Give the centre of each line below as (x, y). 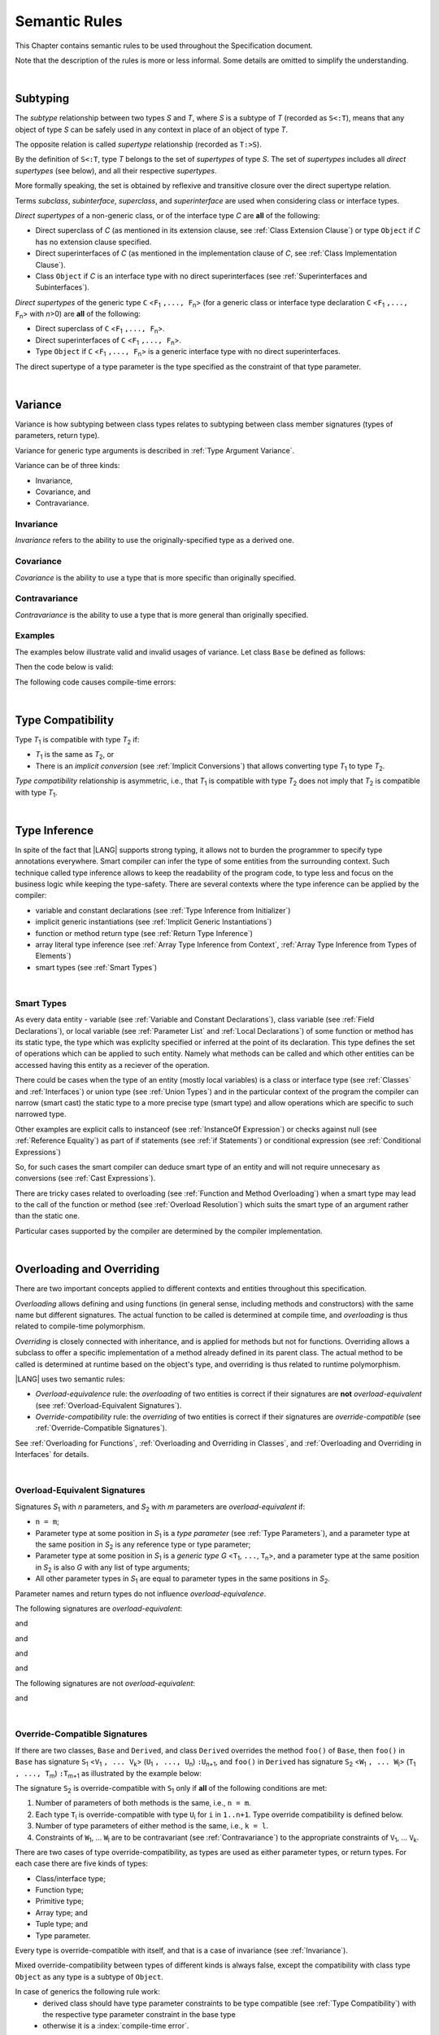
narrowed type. (41, 1114)
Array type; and (62, 1912)
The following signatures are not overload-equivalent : (105, 1683)
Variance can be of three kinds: (67, 466)
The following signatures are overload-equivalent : (99, 1608)
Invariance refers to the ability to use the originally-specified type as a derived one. (154, 540)
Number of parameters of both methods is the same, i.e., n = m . (143, 1803)
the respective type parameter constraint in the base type (139, 2014)
